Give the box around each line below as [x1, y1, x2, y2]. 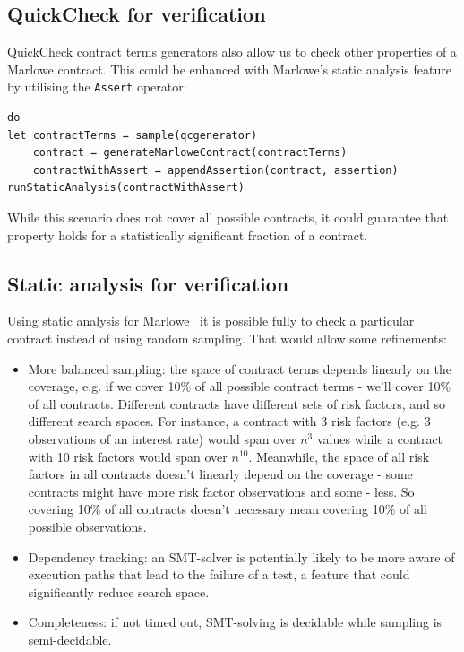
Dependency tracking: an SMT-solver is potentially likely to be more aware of [28, 547, 455, 566]
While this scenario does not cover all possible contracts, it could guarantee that [7, 208, 449, 227]
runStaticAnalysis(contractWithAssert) [7, 181, 245, 195]
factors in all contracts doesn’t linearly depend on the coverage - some [28, 465, 413, 483]
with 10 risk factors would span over [28, 447, 228, 465]
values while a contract [316, 429, 443, 448]
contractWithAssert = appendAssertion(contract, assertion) [32, 163, 399, 177]
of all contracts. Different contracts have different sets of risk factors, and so [28, 394, 446, 413]
